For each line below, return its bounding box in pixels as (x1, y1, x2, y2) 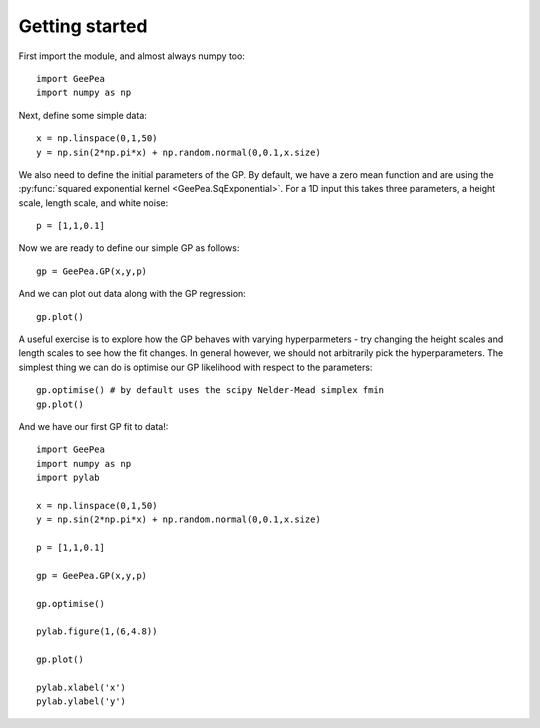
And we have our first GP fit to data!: (18, 420, 169, 432)
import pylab (36, 472, 100, 484)
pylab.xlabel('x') (36, 682, 127, 693)
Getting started (18, 15, 148, 37)
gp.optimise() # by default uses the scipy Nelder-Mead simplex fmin (36, 385, 385, 396)
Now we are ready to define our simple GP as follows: (18, 242, 240, 254)
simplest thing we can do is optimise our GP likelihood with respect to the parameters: (18, 361, 373, 373)
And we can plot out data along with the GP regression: (18, 288, 247, 300)
